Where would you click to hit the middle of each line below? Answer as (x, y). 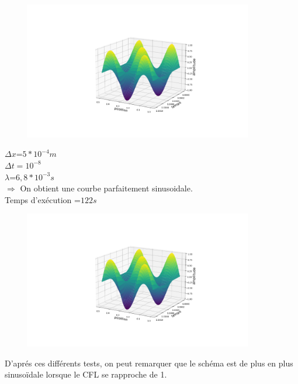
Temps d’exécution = (43, 199)
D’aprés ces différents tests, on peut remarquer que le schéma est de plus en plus (149, 363)
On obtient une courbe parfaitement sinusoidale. (106, 188)
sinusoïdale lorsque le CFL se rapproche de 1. (86, 374)
